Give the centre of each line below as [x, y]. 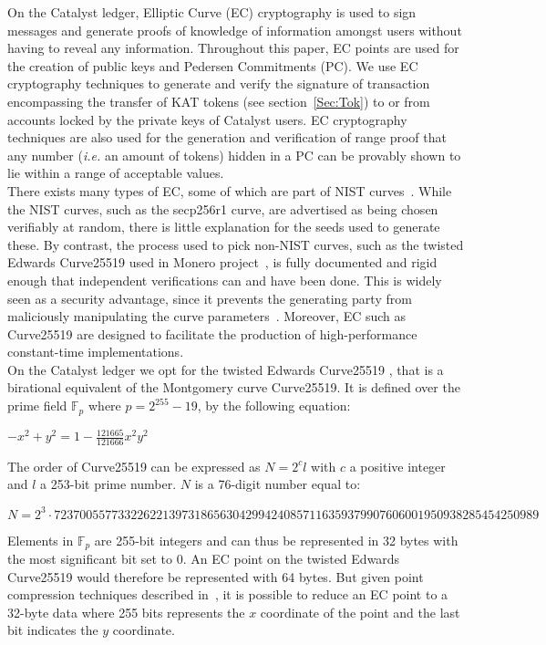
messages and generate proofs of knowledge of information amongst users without [235, 30]
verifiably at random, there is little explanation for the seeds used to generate [224, 227]
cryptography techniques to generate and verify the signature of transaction [219, 83]
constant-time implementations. [96, 352]
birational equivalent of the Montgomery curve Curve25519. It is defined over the [234, 387]
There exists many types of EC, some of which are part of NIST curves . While [230, 190]
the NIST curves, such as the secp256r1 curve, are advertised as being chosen [223, 208]
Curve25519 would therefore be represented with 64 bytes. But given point [216, 576]
